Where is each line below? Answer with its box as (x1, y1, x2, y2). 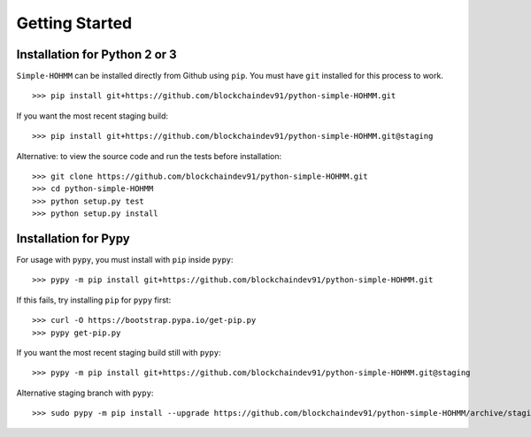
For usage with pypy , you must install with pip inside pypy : (16, 255, 234, 265)
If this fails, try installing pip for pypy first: (16, 295, 172, 305)
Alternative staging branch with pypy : (16, 387, 154, 398)
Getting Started (16, 13, 133, 33)
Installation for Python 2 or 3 (16, 47, 177, 62)
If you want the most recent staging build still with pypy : (16, 348, 221, 358)
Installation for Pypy (16, 231, 130, 246)
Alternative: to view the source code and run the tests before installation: (16, 150, 282, 161)
